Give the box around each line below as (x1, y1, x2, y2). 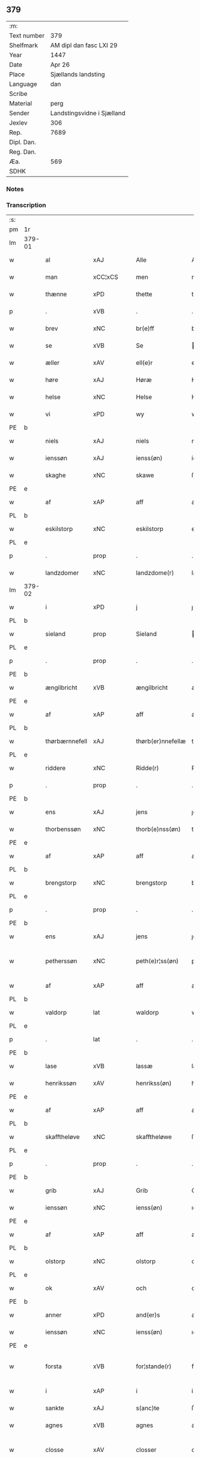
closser (136, 1445, 157, 1454)
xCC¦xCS (93, 273, 118, 281)
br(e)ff (136, 324, 155, 333)
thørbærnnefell (45, 737, 87, 746)
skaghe (45, 471, 67, 479)
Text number (9, 31, 45, 39)
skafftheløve (45, 1133, 80, 1141)
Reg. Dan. (9, 147, 37, 156)
